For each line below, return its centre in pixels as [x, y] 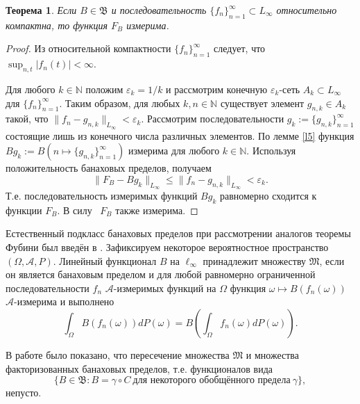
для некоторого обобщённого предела [212, 381]
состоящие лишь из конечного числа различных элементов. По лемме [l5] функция [180, 135]
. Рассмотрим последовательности [213, 119]
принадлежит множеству [255, 260]
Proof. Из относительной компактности [88, 48]
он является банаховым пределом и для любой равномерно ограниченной [161, 274]
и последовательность [159, 10]
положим [104, 89]
